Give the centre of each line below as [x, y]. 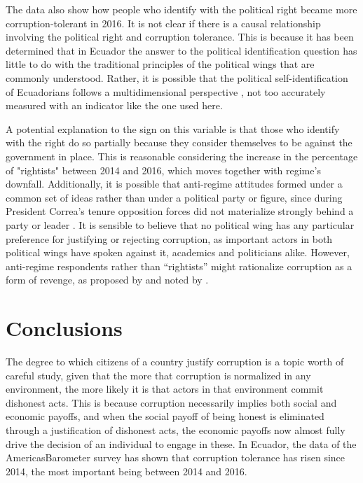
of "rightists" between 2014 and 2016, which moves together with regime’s [163, 170]
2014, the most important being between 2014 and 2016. [126, 471]
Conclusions [64, 328]
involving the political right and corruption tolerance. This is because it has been [180, 37]
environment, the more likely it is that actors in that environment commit [165, 389]
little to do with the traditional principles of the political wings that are [160, 64]
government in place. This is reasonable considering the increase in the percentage [182, 156]
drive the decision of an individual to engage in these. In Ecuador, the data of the [181, 443]
